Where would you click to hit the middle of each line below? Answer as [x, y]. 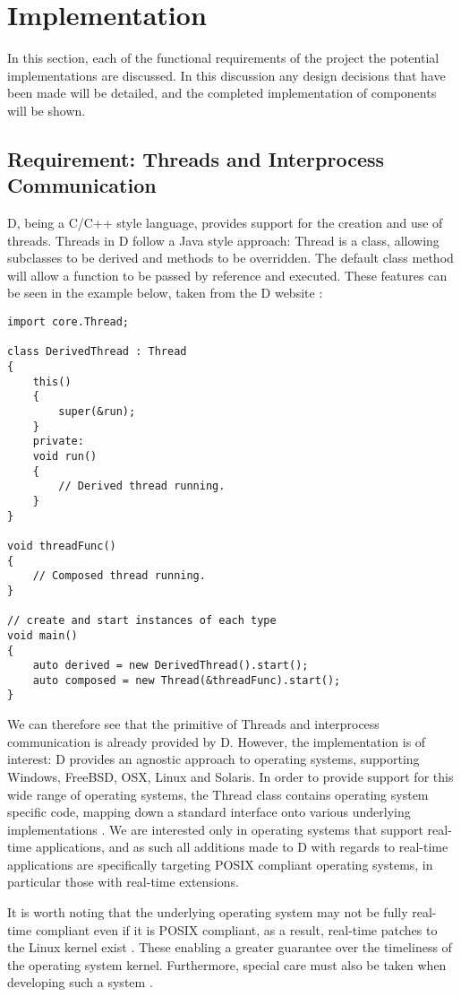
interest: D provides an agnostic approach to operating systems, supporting [213, 759]
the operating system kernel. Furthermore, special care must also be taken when [227, 964]
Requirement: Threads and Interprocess [196, 158]
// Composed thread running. [119, 576]
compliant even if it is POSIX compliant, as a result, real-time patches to [236, 929]
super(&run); [97, 412]
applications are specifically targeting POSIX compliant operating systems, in [220, 864]
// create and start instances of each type [142, 621]
